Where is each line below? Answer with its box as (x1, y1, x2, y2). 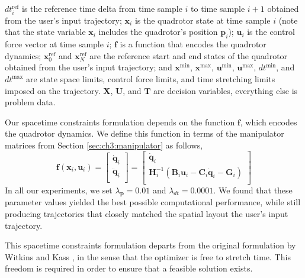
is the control (247, 25, 295, 38)
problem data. (5, 96, 56, 108)
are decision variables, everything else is (153, 84, 298, 96)
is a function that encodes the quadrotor (120, 38, 267, 50)
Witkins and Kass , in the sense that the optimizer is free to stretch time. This (5, 250, 291, 263)
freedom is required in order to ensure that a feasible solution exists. (5, 262, 253, 274)
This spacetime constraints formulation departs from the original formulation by (5, 239, 296, 251)
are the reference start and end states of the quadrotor (89, 49, 288, 62)
